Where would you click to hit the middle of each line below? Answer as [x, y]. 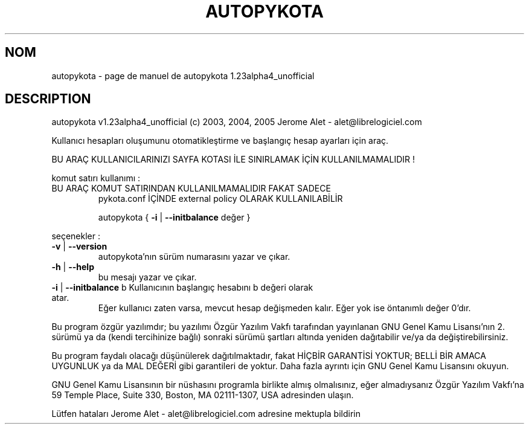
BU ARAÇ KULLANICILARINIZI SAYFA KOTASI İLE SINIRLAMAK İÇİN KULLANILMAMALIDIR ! [233, 160]
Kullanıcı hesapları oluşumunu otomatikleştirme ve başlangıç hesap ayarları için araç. [220, 141]
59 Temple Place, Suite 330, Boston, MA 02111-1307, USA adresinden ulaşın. [203, 395]
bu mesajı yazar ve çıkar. [147, 277]
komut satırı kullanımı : [96, 178]
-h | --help [73, 267]
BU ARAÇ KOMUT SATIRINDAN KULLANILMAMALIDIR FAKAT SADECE [191, 189]
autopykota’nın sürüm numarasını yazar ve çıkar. [194, 257]
